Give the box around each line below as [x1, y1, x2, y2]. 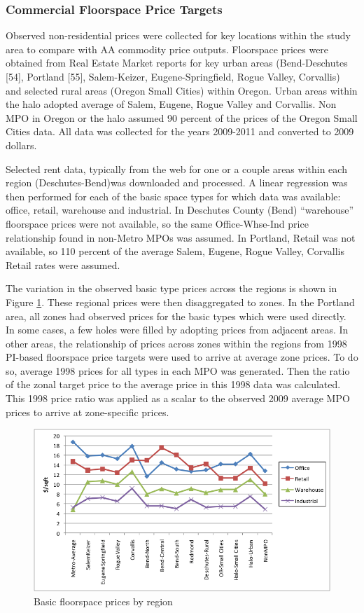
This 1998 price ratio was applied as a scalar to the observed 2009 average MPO [6, 391, 350, 406]
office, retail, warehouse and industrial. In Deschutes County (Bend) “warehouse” [6, 202, 354, 217]
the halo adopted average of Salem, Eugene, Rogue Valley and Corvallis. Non [6, 97, 337, 111]
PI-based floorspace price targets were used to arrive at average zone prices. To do [6, 350, 358, 364]
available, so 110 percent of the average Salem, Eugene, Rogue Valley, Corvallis [6, 244, 345, 259]
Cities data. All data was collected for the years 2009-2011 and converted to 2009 [6, 124, 354, 139]
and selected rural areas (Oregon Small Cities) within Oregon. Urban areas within [6, 83, 358, 97]
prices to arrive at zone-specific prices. [6, 404, 169, 419]
